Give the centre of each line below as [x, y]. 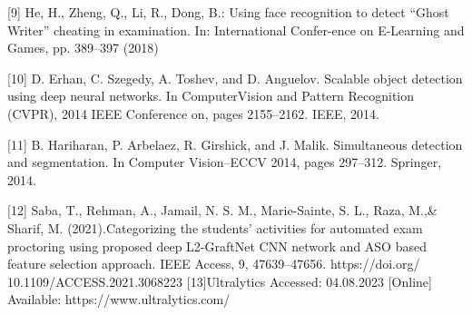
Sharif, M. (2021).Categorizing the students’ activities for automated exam [215, 227]
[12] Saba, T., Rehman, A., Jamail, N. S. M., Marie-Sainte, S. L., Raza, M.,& [222, 210]
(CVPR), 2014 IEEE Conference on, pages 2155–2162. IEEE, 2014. [194, 113]
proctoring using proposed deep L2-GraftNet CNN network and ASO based [217, 246]
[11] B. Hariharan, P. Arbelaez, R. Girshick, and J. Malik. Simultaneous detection [235, 144]
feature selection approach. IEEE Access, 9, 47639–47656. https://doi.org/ [214, 264]
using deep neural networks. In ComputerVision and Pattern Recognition [211, 96]
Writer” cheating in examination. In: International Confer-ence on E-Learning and [236, 30]
